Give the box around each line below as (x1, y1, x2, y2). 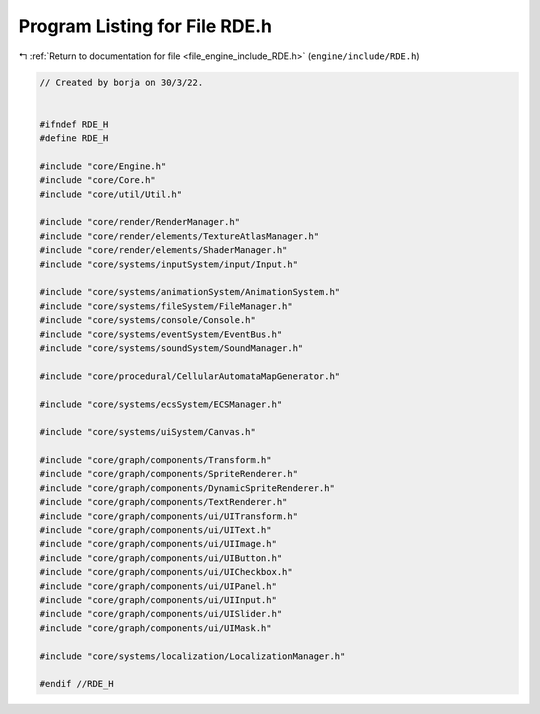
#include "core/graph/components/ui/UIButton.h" (39, 552, 283, 564)
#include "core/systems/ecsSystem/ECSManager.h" (39, 398, 283, 410)
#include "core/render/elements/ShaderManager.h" (39, 245, 288, 256)
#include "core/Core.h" (39, 175, 157, 186)
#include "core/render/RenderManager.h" (39, 216, 240, 228)
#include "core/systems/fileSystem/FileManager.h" (39, 300, 294, 312)
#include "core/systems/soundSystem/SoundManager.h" (39, 342, 304, 354)
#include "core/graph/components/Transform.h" (39, 455, 272, 466)
